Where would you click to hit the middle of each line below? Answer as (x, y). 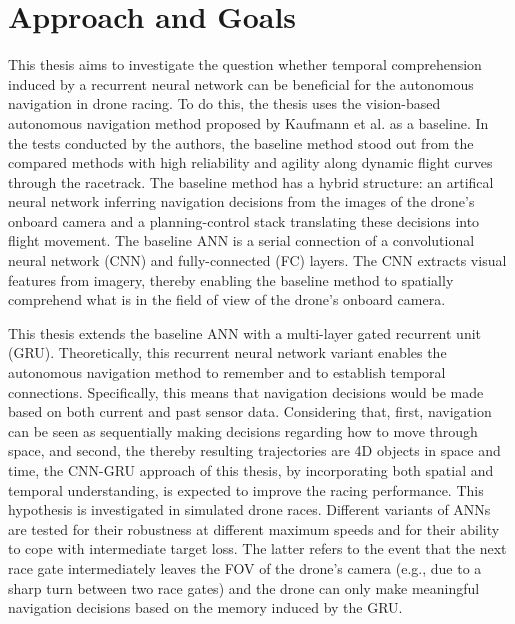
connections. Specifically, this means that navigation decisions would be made (246, 391)
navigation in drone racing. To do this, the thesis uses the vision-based (224, 103)
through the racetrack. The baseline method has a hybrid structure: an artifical (251, 181)
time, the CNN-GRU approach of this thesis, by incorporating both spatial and (251, 470)
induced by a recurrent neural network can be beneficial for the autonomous (241, 83)
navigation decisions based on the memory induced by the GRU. (205, 607)
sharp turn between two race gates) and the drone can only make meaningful (244, 587)
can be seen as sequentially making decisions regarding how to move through (243, 430)
